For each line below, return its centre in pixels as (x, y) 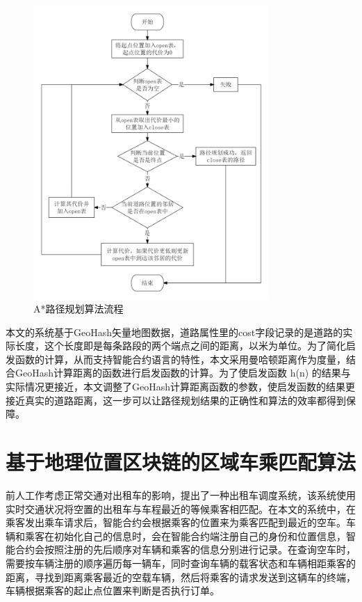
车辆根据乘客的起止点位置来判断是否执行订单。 (113, 591)
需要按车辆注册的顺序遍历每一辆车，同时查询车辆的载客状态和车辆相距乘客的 (181, 563)
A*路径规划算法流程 (79, 309)
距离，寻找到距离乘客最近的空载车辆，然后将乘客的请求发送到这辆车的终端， (181, 577)
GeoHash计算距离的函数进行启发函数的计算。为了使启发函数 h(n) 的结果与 (183, 373)
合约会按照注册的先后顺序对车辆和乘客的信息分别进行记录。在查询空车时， (185, 549)
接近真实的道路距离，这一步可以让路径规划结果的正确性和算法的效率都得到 (176, 400)
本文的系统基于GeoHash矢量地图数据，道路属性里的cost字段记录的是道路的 (174, 332)
